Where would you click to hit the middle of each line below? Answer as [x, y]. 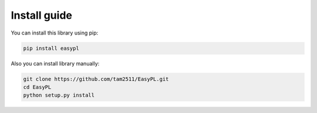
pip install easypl [51, 48]
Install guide [42, 15]
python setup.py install [59, 95]
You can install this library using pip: [55, 33]
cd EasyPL [37, 87]
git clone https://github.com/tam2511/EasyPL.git [96, 79]
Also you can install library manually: [55, 63]
